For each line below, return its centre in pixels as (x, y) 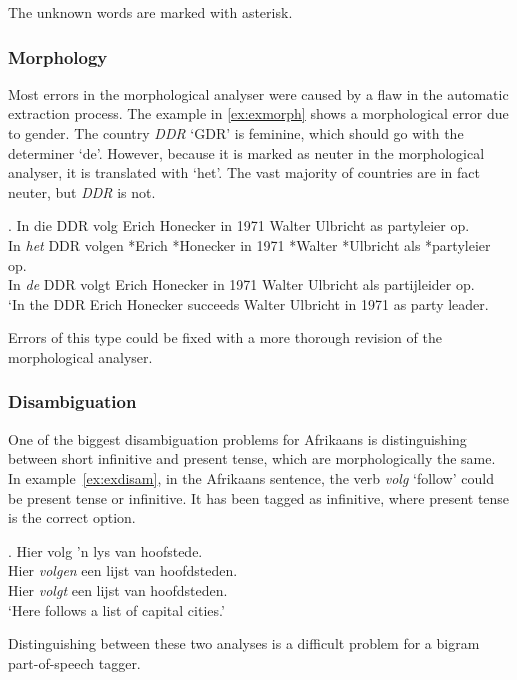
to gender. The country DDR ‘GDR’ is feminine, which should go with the (236, 133)
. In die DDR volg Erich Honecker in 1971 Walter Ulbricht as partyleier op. (239, 225)
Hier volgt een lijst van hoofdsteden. (118, 589)
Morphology (58, 56)
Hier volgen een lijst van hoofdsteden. (123, 570)
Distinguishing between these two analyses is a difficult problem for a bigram (244, 643)
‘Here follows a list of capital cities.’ (116, 609)
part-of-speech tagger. (74, 662)
